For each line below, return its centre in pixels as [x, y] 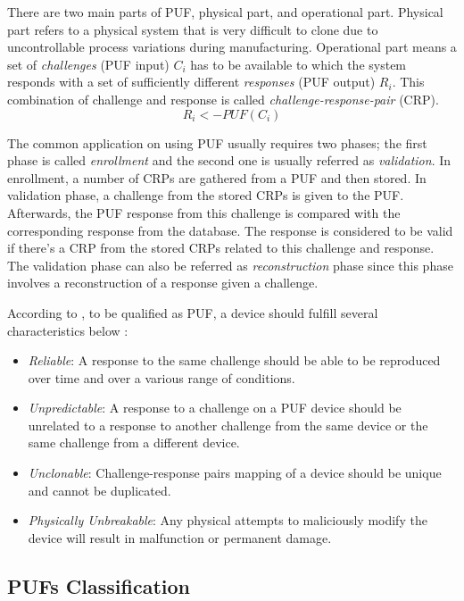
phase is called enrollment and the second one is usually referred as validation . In [229, 160]
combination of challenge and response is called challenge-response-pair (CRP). [223, 99]
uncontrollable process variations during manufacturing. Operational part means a [232, 47]
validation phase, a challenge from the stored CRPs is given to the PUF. [206, 195]
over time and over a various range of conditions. [162, 377]
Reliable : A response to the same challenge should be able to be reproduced [234, 360]
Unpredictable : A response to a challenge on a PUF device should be [215, 408]
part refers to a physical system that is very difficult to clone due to [193, 29]
